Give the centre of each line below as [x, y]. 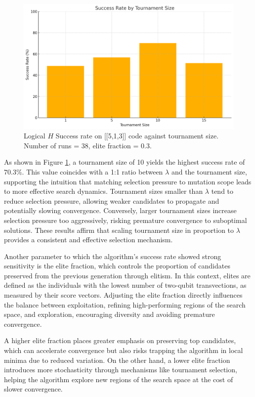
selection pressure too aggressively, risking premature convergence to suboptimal [126, 220]
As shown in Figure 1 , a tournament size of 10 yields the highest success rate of [125, 162]
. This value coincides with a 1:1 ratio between [92, 171]
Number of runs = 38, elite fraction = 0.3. [88, 145]
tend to [222, 191]
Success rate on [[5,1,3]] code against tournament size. [137, 136]
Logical [35, 136]
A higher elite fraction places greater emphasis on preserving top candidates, [120, 340]
